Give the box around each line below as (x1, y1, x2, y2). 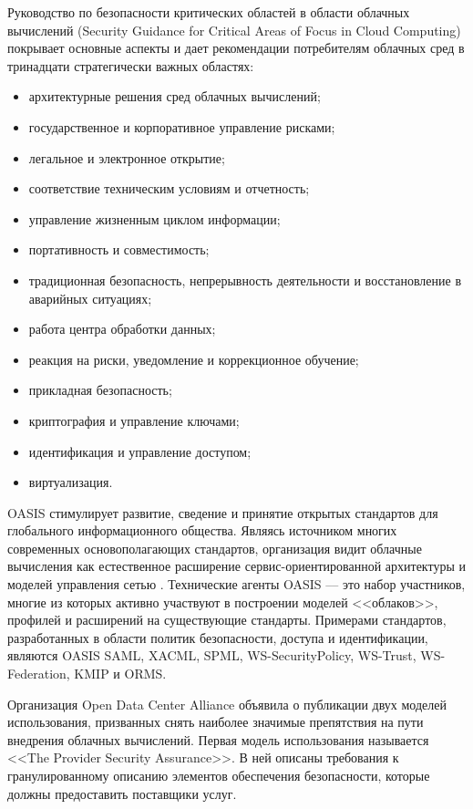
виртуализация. (28, 472, 113, 492)
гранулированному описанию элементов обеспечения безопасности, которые (7, 766, 430, 784)
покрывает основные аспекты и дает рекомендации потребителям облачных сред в (7, 38, 465, 57)
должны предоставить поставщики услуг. (7, 783, 237, 803)
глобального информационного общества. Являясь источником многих (7, 521, 397, 540)
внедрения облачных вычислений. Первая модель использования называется (7, 730, 429, 749)
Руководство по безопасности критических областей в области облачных (7, 3, 410, 21)
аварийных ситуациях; (28, 288, 152, 307)
